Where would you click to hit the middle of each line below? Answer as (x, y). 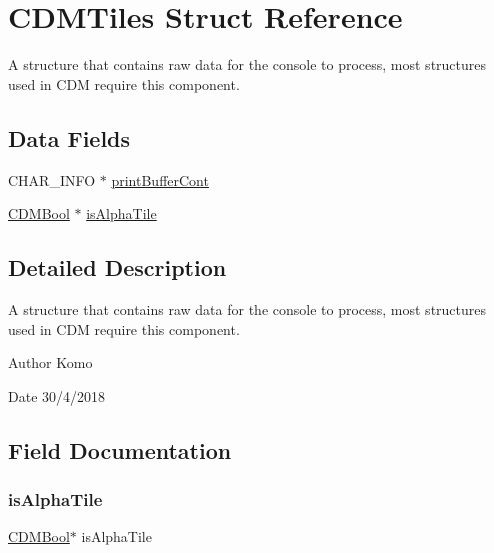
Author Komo (50, 362)
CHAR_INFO (52, 179)
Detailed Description (117, 267)
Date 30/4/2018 (57, 395)
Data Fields (69, 137)
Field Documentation (120, 449)
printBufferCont (160, 179)
